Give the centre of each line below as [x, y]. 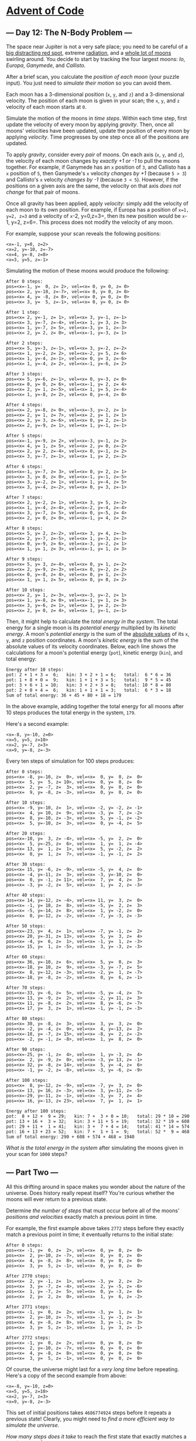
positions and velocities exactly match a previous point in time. [82, 1217]
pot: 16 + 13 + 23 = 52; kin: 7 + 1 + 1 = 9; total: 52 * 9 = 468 [98, 1132]
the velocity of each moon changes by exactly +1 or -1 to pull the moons [93, 161]
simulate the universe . [33, 1425]
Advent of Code [45, 11]
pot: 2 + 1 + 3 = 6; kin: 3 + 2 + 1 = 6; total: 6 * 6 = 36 [89, 675]
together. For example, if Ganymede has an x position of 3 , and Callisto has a [98, 167]
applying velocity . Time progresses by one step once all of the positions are [97, 137]
